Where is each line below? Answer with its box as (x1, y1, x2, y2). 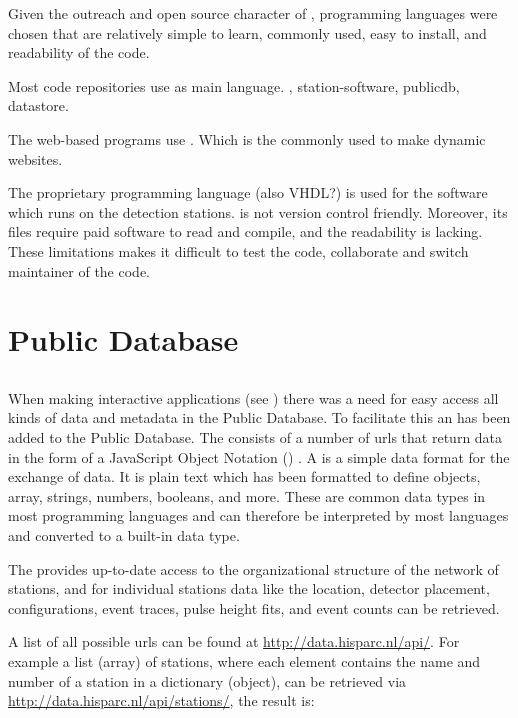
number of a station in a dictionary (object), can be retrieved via (8, 670, 407, 691)
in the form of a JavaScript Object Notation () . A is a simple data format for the (8, 446, 510, 467)
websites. (8, 148, 63, 169)
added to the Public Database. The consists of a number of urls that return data (8, 427, 503, 448)
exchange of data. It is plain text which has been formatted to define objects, (8, 466, 481, 487)
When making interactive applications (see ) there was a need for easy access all (8, 387, 499, 408)
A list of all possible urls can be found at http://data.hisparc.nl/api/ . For (8, 631, 460, 652)
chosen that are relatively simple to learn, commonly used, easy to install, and (8, 22, 487, 43)
